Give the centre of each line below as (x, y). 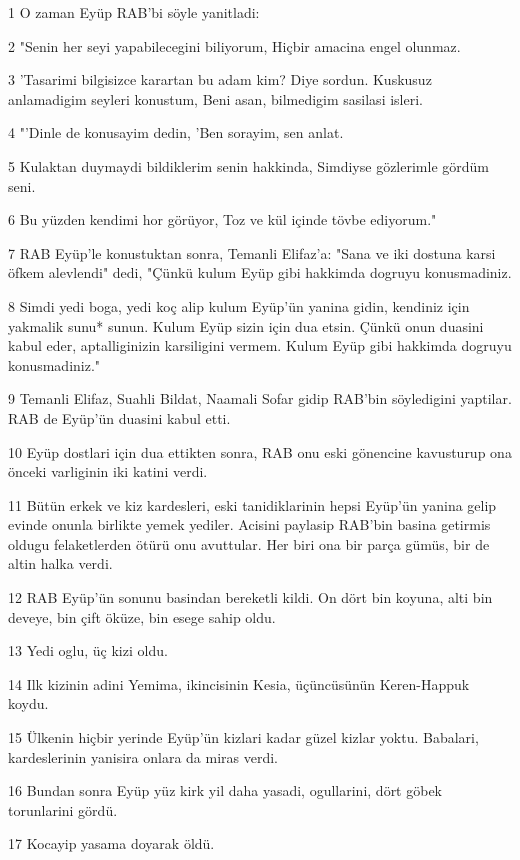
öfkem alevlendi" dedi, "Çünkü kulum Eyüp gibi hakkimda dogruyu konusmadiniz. (260, 272)
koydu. (28, 703)
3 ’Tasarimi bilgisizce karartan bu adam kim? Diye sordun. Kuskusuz (220, 79)
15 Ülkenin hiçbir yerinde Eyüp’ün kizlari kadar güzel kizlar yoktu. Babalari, (243, 737)
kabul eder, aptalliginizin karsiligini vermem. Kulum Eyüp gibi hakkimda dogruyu (260, 345)
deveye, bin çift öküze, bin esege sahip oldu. (142, 616)
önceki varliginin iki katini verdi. (108, 471)
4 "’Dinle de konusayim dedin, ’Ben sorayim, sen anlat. (176, 132)
